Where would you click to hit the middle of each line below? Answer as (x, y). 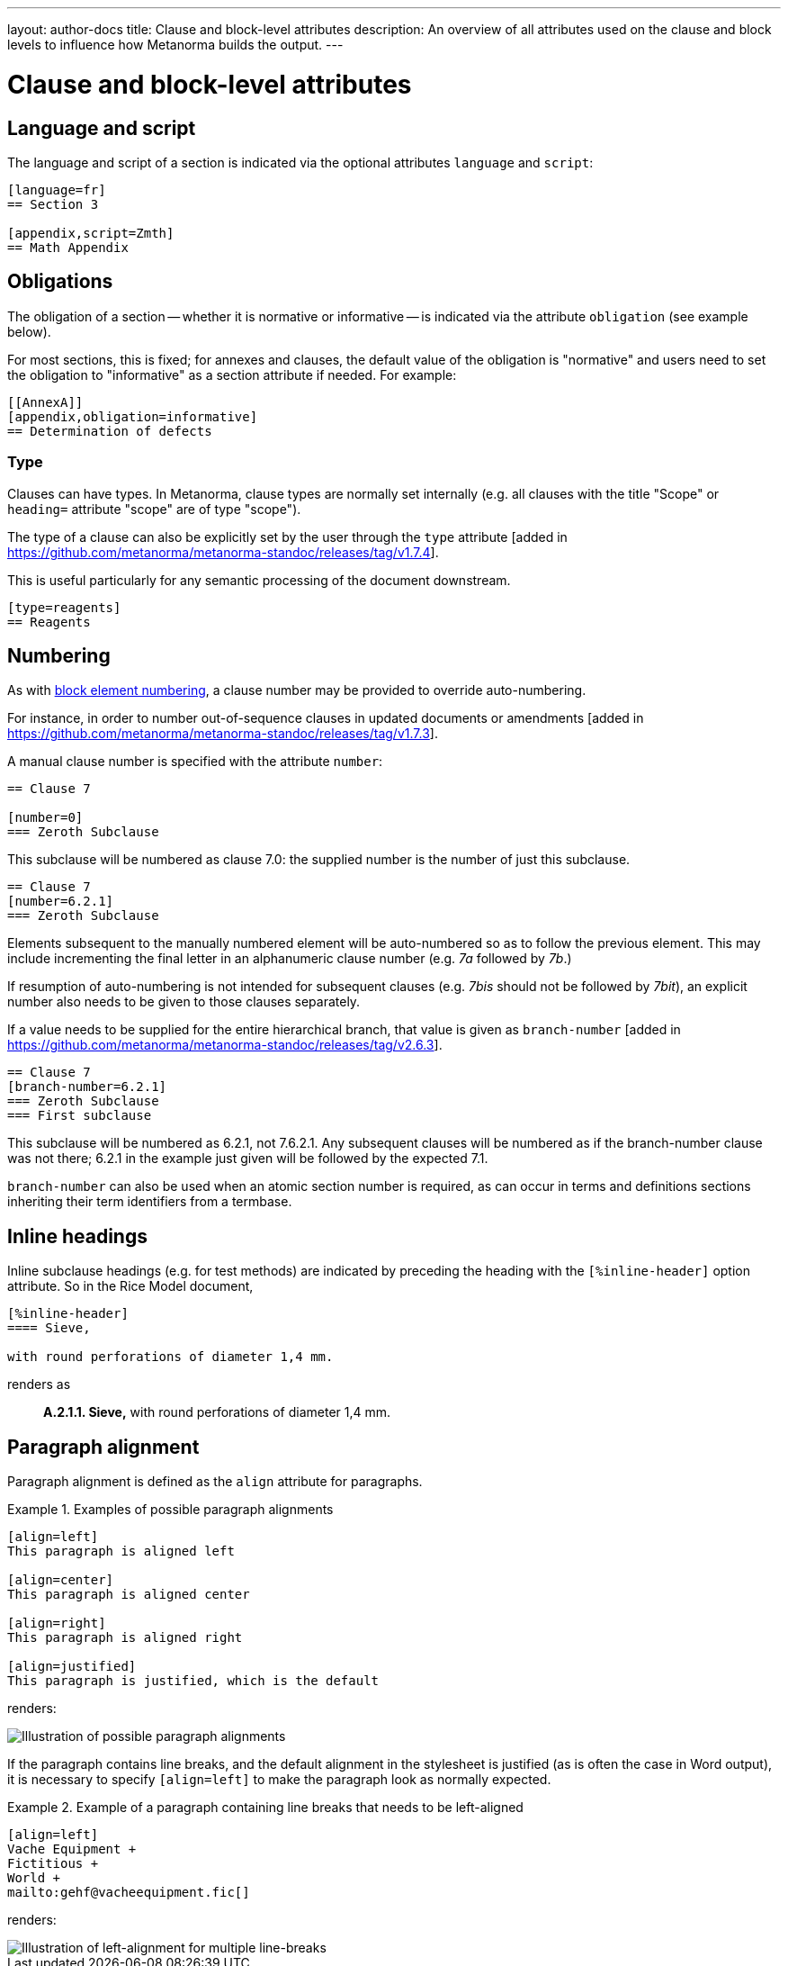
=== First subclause (80, 1116)
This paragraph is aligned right (125, 1638)
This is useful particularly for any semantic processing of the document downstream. (259, 580)
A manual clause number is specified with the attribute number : (195, 762)
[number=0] (45, 818)
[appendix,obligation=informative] (133, 416)
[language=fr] (57, 189)
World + (34, 1878)
